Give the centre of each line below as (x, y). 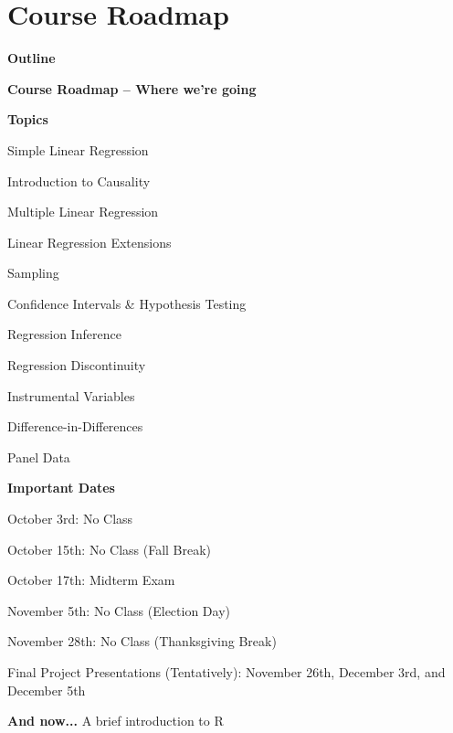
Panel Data (39, 457)
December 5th (47, 690)
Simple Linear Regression (78, 149)
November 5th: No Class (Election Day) (119, 610)
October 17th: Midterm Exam (91, 580)
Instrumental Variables (71, 395)
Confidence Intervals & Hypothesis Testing (127, 303)
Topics (28, 119)
